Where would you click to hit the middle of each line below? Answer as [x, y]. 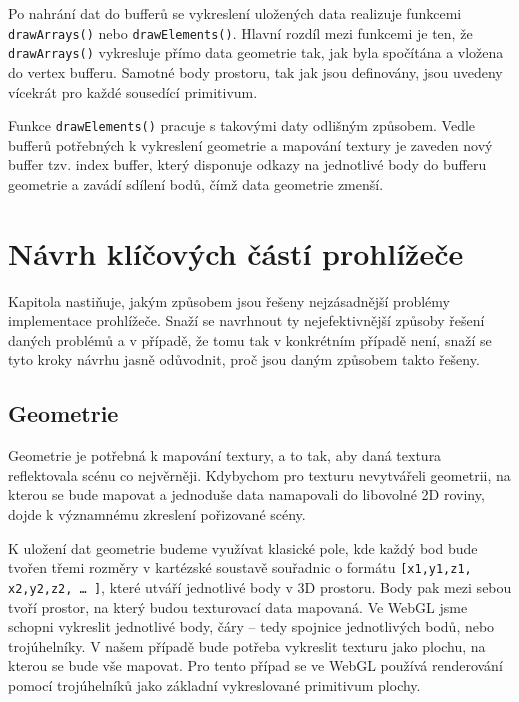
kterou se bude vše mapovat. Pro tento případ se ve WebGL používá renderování [255, 665]
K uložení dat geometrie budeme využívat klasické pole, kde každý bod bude [243, 547]
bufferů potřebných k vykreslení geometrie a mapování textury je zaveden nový [250, 144]
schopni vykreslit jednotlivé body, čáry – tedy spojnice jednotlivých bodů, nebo [251, 626]
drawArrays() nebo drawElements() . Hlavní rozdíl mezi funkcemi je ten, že [240, 32]
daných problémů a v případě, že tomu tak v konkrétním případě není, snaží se [250, 339]
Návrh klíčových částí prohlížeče [236, 252]
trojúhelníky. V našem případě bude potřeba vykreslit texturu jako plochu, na [247, 645]
